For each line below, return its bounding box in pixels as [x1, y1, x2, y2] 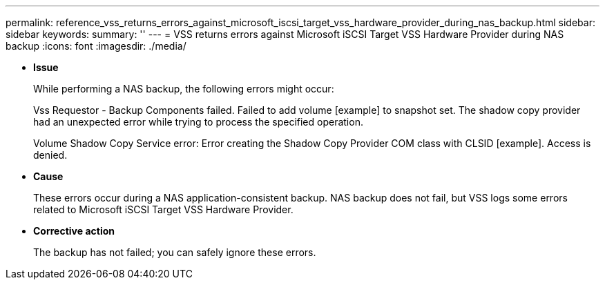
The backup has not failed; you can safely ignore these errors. [33, 246, 316, 258]
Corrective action [33, 225, 115, 237]
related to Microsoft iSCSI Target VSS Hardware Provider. [33, 204, 294, 215]
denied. [33, 149, 68, 161]
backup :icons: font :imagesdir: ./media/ [6, 40, 186, 52]
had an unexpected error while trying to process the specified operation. [33, 116, 363, 128]
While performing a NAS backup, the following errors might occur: [33, 83, 334, 95]
